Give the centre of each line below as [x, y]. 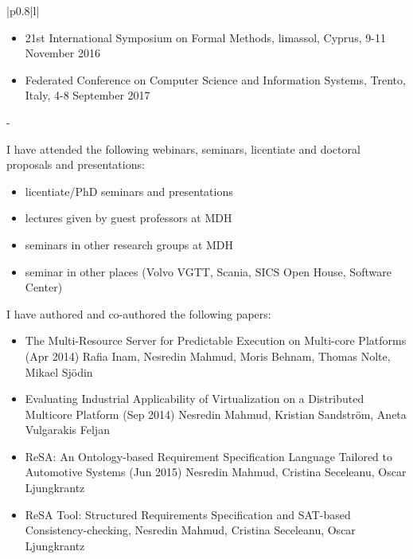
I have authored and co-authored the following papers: [139, 313]
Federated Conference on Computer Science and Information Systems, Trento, [215, 79]
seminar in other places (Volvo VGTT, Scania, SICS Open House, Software [208, 271]
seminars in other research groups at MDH [129, 244]
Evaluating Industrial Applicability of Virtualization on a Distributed [195, 399]
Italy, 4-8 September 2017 [88, 95]
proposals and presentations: [76, 164]
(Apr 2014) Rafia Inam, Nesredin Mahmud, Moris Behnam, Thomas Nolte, [208, 356]
